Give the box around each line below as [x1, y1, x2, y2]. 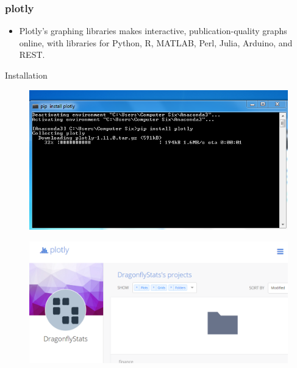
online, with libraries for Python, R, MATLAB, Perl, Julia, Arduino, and [19, 36, 293, 49]
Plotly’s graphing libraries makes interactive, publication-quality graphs [19, 24, 287, 37]
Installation [5, 69, 48, 81]
